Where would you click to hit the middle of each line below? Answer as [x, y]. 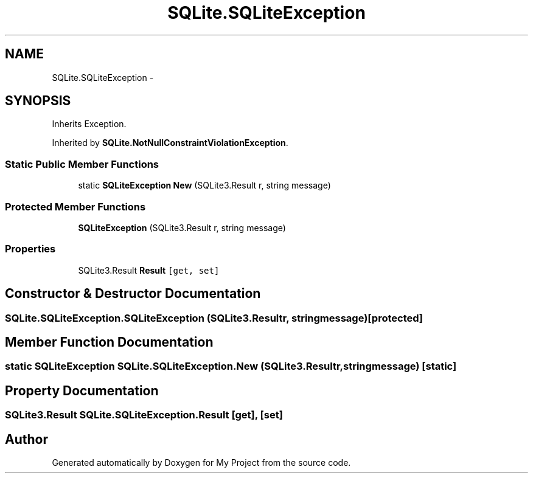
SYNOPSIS [38, 101]
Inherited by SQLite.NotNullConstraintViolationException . [170, 143]
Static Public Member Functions [82, 164]
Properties [30, 249]
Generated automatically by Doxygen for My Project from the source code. [201, 463]
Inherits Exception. [89, 124]
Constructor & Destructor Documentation [133, 294]
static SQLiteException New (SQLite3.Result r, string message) [204, 185]
